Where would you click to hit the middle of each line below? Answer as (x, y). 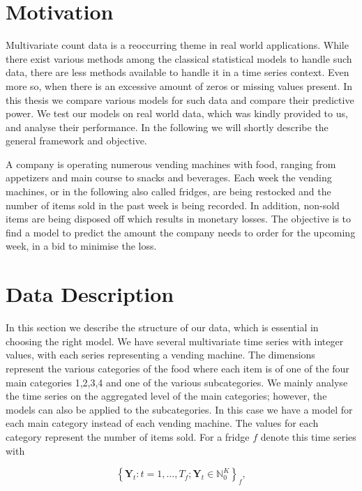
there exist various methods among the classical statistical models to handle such (179, 58)
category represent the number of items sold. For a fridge (128, 436)
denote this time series (308, 436)
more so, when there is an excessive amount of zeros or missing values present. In (179, 85)
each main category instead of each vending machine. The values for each (162, 423)
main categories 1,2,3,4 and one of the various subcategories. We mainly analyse (177, 382)
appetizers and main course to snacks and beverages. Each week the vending (169, 177)
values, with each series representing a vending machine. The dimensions (160, 355)
